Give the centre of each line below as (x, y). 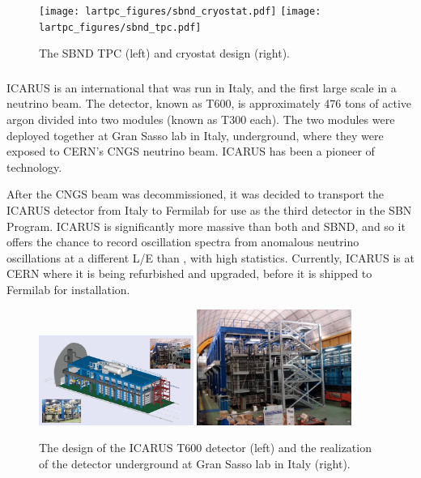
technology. (34, 166)
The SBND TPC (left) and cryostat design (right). (164, 53)
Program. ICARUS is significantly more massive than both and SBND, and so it (206, 226)
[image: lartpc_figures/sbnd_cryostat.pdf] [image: (180, 11)
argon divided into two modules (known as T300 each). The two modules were (201, 119)
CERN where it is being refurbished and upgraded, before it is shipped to (189, 273)
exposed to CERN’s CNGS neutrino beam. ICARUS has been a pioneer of (191, 151)
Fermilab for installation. (68, 289)
